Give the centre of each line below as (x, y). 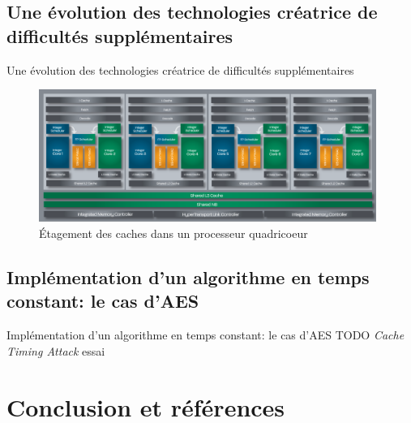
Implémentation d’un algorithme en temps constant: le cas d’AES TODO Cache (205, 335)
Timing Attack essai (56, 350)
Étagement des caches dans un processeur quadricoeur (173, 233)
